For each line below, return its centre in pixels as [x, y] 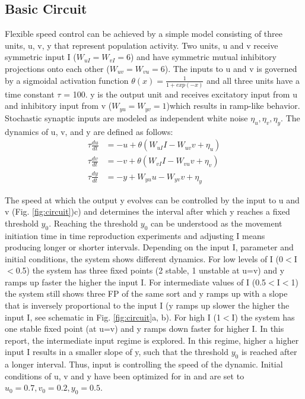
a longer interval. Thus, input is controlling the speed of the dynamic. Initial [144, 364]
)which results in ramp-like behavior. [233, 106]
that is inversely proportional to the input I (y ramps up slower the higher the [147, 305]
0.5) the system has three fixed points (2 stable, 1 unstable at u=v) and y [150, 270]
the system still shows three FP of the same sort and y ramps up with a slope [146, 293]
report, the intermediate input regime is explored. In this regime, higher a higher [152, 340]
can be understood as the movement [217, 223]
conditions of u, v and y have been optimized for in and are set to [125, 376]
